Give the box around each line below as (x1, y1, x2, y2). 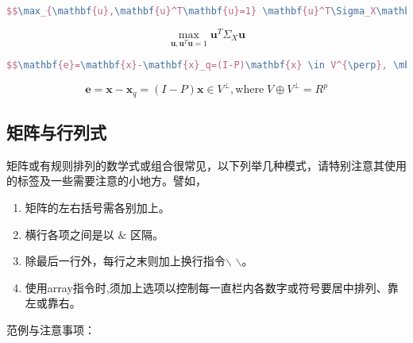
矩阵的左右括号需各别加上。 (25, 198, 170, 215)
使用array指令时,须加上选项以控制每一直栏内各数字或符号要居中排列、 (25, 279, 388, 295)
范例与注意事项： (6, 321, 95, 337)
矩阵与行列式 (6, 119, 106, 144)
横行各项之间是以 (25, 225, 114, 242)
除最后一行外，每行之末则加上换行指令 (25, 252, 226, 269)
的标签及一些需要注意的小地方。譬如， (6, 172, 206, 189)
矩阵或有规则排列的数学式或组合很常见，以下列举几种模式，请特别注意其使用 (6, 156, 407, 173)
